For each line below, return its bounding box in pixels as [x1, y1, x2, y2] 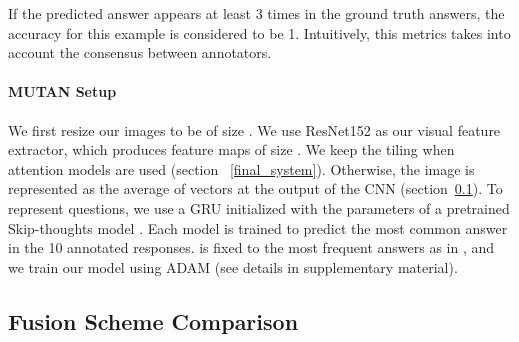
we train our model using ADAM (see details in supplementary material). [8, 256, 458, 277]
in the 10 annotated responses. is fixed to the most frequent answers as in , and [8, 237, 495, 258]
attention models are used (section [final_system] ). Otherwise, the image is [8, 158, 475, 179]
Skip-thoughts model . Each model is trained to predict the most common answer [8, 217, 508, 238]
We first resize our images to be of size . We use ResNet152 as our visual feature [8, 119, 501, 140]
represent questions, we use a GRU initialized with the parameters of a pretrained [8, 197, 510, 218]
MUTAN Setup [8, 81, 117, 102]
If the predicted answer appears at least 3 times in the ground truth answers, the [8, 3, 505, 23]
